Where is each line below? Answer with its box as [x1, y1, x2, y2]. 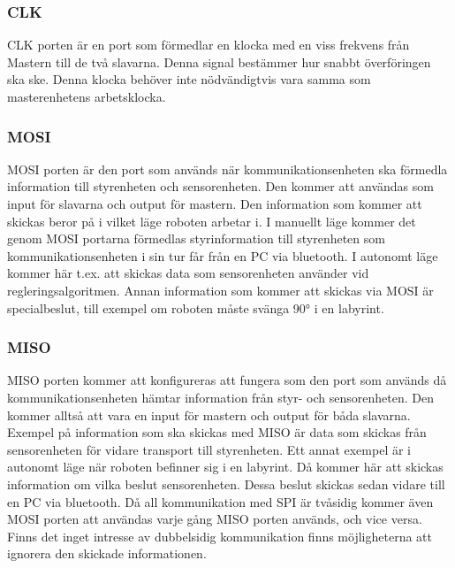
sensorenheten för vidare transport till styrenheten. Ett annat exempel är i [7, 440, 411, 458]
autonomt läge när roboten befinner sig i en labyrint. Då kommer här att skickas [7, 457, 444, 476]
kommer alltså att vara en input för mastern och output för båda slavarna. [7, 405, 411, 424]
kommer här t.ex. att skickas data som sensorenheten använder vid [7, 264, 369, 282]
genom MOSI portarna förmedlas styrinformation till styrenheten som [7, 229, 385, 248]
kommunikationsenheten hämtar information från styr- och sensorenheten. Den [7, 388, 434, 406]
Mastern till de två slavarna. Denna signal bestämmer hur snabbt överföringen [7, 52, 431, 71]
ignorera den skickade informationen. [7, 544, 207, 563]
